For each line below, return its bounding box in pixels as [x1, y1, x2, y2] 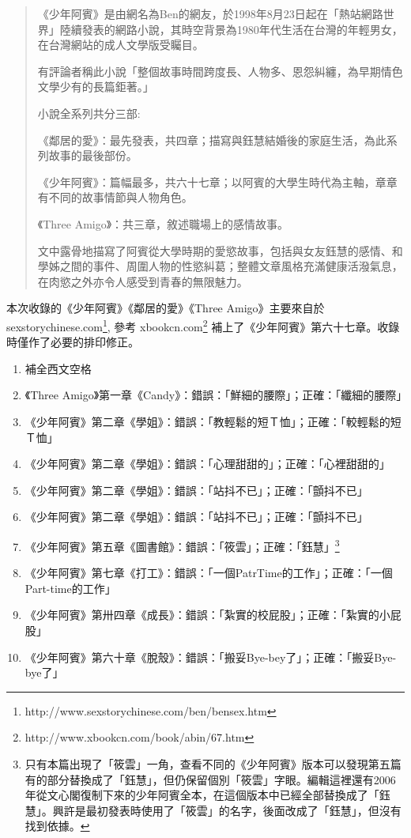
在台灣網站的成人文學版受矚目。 [37, 36, 204, 53]
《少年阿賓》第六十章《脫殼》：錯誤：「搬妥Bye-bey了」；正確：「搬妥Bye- [25, 648, 397, 665]
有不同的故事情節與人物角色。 [37, 189, 193, 206]
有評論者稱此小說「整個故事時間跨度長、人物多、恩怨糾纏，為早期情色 [37, 62, 403, 79]
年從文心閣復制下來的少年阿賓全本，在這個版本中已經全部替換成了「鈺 [25, 787, 390, 803]
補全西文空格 [25, 360, 92, 376]
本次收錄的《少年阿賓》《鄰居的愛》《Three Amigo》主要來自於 [6, 300, 325, 316]
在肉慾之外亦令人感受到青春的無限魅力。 [37, 273, 248, 289]
